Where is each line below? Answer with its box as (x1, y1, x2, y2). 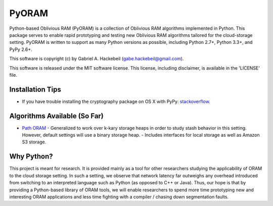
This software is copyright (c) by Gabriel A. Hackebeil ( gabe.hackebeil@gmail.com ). (9, 56, 184, 62)
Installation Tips (9, 85, 62, 93)
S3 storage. (22, 139, 47, 145)
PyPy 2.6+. (9, 46, 32, 53)
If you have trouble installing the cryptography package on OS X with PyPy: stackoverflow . (22, 98, 211, 105)
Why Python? (9, 152, 53, 161)
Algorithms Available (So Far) (9, 112, 104, 120)
